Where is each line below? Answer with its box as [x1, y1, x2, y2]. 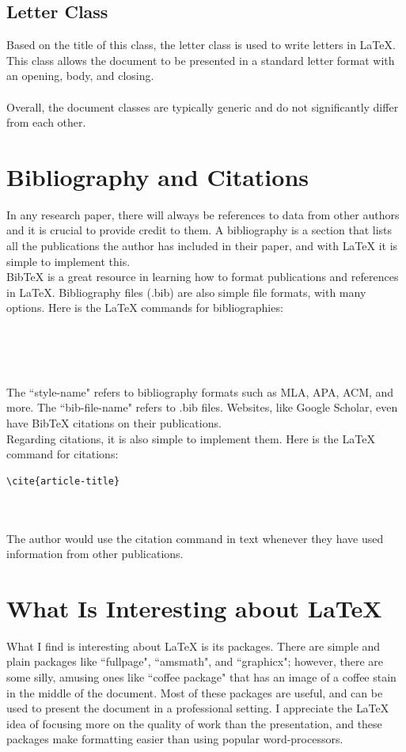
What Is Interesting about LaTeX [6, 591, 382, 624]
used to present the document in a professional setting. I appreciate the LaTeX [6, 700, 389, 716]
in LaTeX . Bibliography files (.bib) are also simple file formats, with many [6, 283, 366, 300]
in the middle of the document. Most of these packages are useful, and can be [6, 684, 383, 701]
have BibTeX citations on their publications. [6, 415, 222, 431]
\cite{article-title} [6, 475, 120, 487]
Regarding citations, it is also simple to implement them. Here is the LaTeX [6, 430, 375, 446]
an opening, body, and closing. [6, 67, 154, 84]
